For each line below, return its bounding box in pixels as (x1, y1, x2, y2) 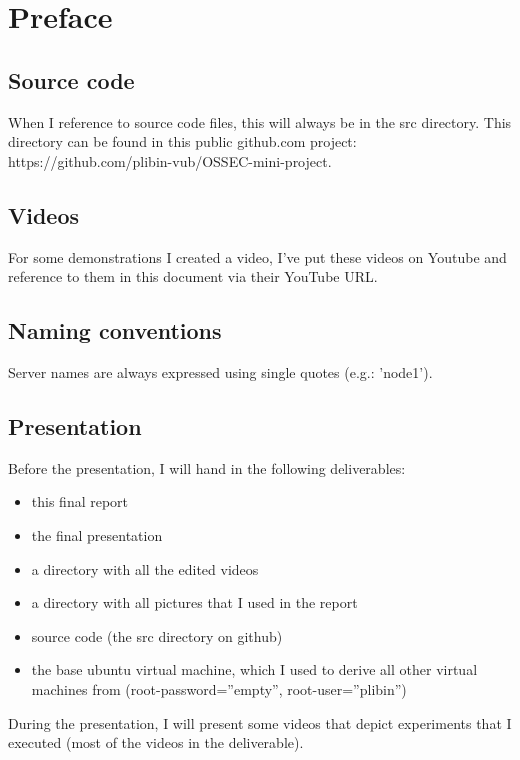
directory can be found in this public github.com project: (8, 131, 357, 152)
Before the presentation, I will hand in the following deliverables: (8, 457, 406, 478)
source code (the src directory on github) (31, 625, 283, 646)
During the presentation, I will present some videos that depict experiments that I (8, 712, 512, 733)
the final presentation (31, 524, 163, 545)
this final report (31, 491, 129, 512)
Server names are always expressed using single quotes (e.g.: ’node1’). (8, 361, 433, 382)
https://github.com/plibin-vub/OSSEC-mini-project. (8, 150, 332, 171)
